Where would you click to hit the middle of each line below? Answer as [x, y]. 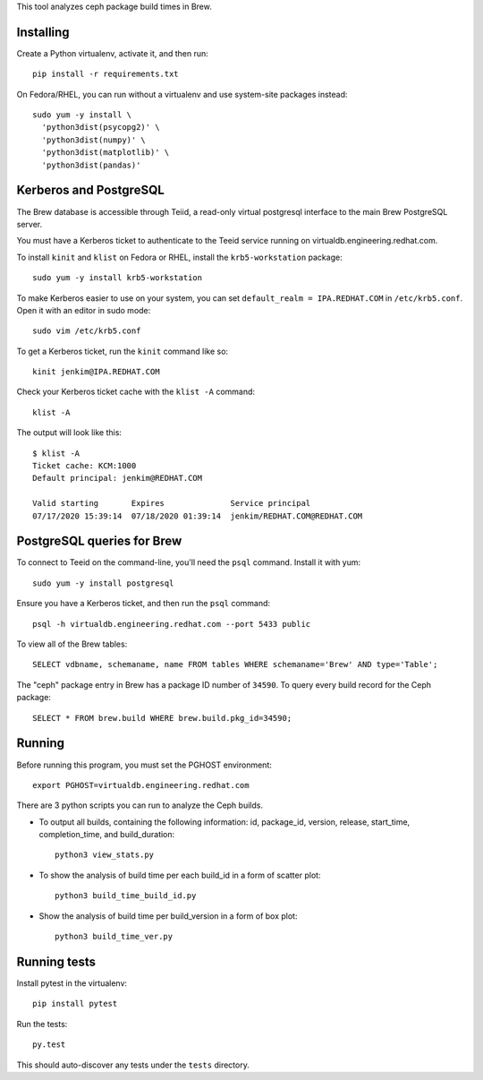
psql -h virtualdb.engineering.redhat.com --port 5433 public [172, 624]
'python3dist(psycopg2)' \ [101, 127]
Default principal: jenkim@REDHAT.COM [118, 478]
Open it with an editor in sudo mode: [84, 310]
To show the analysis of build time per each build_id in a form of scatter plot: [180, 875]
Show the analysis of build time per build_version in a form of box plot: [168, 916]
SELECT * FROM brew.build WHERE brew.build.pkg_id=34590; [162, 718]
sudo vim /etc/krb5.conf [87, 331]
